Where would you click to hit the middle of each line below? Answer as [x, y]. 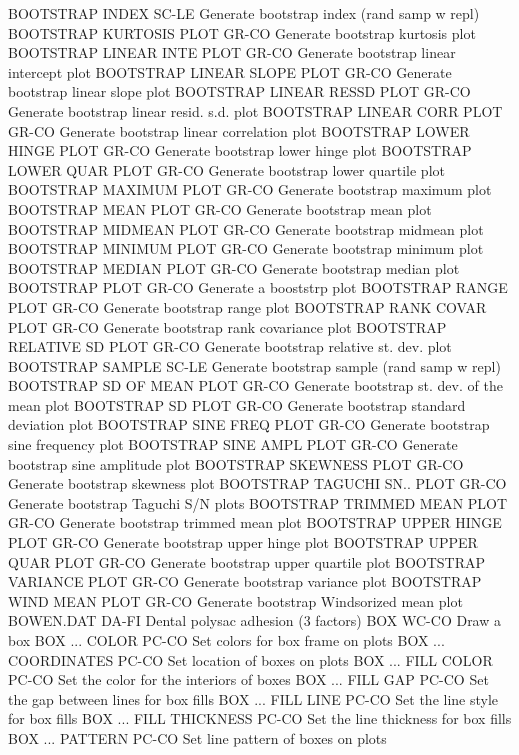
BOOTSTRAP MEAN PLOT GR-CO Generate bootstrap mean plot [220, 208]
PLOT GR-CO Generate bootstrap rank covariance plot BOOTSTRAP [227, 326]
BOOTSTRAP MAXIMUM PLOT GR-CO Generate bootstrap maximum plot [250, 189]
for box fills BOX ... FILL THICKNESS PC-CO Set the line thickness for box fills [260, 718]
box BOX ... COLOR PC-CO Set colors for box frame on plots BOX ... [226, 640]
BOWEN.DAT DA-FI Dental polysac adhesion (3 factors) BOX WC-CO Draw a [254, 620]
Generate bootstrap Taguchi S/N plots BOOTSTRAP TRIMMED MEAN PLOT [258, 502]
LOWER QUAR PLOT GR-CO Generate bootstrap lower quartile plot [226, 169]
